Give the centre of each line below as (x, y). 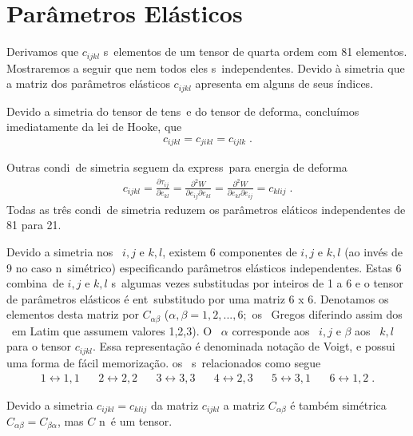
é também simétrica (338, 404)
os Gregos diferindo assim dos (327, 314)
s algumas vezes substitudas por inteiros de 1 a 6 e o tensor (257, 283)
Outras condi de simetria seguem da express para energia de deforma (177, 167)
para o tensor (39, 346)
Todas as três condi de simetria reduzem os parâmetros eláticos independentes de (206, 209)
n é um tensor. (135, 420)
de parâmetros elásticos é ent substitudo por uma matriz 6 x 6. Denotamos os (198, 298)
